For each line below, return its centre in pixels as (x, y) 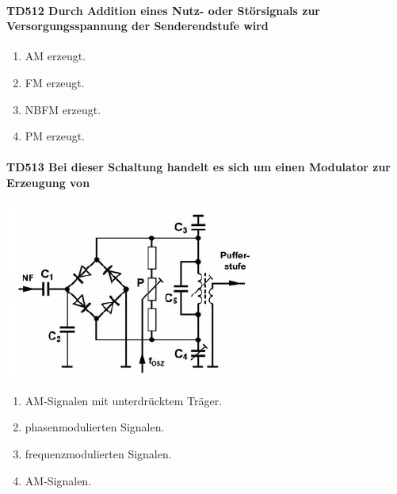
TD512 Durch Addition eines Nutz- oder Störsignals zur (164, 10)
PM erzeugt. (55, 136)
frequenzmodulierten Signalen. (98, 453)
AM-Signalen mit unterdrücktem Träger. (124, 400)
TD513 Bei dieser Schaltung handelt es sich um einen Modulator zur (198, 167)
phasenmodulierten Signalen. (95, 427)
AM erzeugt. (55, 56)
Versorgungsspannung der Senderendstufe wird (137, 26)
